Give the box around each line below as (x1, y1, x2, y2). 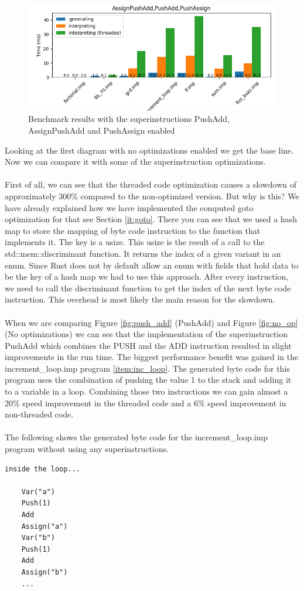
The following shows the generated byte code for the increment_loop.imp (5, 431, 268, 443)
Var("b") (21, 534, 55, 542)
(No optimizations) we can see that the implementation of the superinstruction (5, 328, 288, 340)
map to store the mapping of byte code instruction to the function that (5, 224, 261, 236)
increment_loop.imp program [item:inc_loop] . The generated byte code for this (5, 362, 290, 374)
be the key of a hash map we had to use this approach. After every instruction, (5, 270, 289, 283)
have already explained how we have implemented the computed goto (5, 201, 254, 213)
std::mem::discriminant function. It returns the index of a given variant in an (5, 247, 281, 259)
